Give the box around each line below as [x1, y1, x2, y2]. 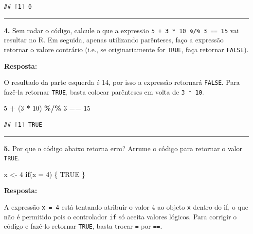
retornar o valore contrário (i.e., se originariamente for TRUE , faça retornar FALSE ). [4, 44, 249, 54]
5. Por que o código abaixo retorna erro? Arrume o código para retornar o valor [4, 143, 242, 153]
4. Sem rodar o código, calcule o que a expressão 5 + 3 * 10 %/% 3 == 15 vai [4, 25, 239, 35]
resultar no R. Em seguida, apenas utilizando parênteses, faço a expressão [4, 35, 224, 45]
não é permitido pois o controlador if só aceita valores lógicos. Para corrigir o [4, 211, 237, 221]
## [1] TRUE [4, 121, 42, 128]
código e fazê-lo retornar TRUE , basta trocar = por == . [4, 221, 163, 231]
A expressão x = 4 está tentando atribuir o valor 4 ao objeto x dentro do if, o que [4, 202, 248, 212]
